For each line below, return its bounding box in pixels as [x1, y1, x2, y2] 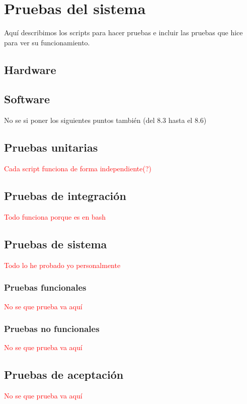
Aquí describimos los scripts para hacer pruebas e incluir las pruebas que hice [4, 27, 243, 38]
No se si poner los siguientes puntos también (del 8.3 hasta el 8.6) [4, 115, 207, 125]
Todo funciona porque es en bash [4, 211, 106, 222]
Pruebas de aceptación [4, 367, 124, 382]
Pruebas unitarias [4, 140, 98, 155]
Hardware [4, 61, 56, 77]
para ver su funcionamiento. [4, 37, 90, 47]
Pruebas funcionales [4, 281, 87, 294]
